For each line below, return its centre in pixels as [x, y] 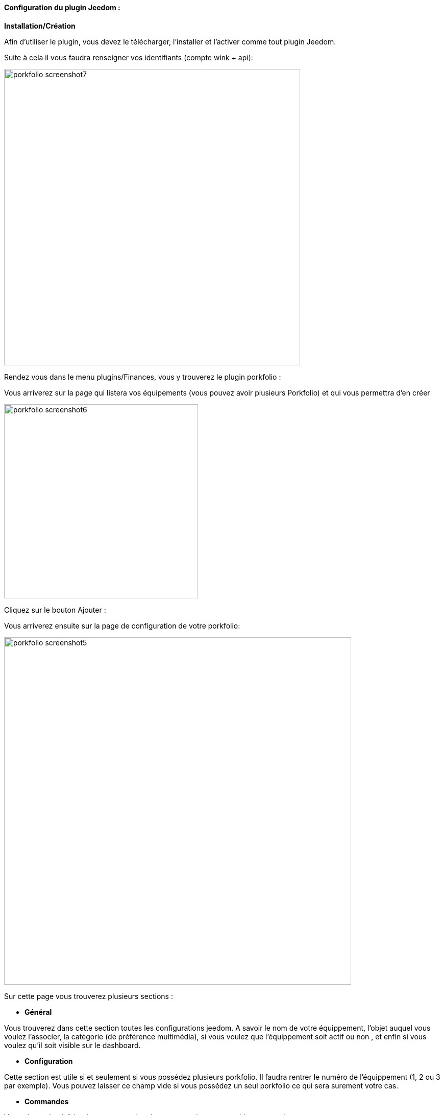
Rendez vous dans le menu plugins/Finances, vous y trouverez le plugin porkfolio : [143, 377]
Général [38, 1012]
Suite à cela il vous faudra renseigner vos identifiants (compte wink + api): [129, 57]
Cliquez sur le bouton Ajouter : [55, 610]
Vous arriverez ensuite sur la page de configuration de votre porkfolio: [122, 625]
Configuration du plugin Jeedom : [62, 7]
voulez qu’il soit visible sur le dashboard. [72, 1045]
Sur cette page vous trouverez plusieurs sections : [89, 996]
